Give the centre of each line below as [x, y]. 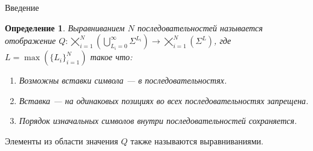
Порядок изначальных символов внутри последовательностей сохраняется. [158, 121]
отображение [31, 41]
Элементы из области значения [62, 140]
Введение [22, 7]
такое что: [111, 57]
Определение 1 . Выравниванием [65, 27]
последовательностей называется [200, 27]
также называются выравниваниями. [197, 140]
